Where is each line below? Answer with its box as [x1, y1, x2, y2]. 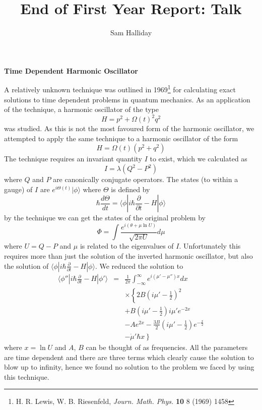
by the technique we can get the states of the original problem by [4, 212, 206, 223]
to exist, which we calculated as [150, 153, 247, 164]
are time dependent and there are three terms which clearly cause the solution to [4, 352, 254, 362]
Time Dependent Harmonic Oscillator [4, 65, 138, 76]
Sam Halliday [110, 27, 152, 38]
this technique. [4, 371, 49, 382]
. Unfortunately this [179, 241, 241, 251]
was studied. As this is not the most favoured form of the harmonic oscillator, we [4, 123, 254, 134]
